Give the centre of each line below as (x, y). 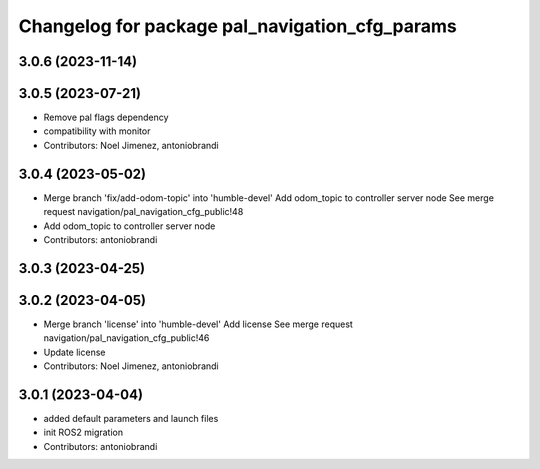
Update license (74, 352)
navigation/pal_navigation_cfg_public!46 (126, 338)
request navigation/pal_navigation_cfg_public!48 (143, 212)
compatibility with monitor (97, 131)
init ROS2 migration (83, 432)
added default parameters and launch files (131, 418)
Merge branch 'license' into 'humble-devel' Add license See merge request (198, 324)
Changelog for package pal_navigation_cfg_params (237, 26)
